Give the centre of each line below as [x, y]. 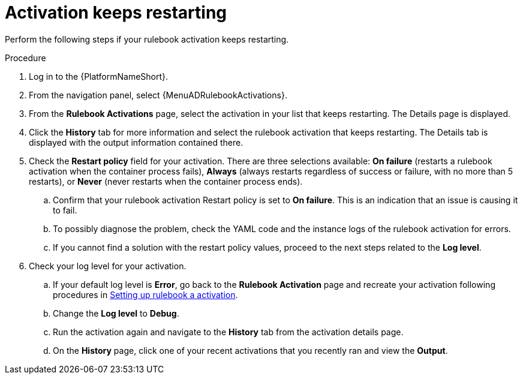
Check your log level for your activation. [108, 266]
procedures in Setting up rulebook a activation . [145, 294]
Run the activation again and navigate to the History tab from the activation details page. [228, 332]
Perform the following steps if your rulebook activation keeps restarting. [147, 39]
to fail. [65, 210]
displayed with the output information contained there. [136, 142]
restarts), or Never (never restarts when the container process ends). [166, 181]
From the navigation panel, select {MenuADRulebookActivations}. [158, 95]
